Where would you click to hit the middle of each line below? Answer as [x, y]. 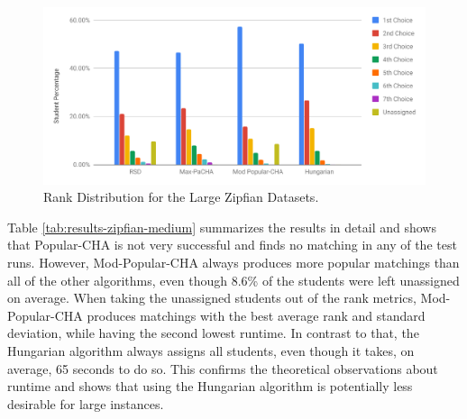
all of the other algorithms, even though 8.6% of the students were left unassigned [233, 280]
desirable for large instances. [86, 403]
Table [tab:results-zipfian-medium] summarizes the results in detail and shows [222, 227]
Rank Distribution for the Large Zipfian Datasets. [181, 197]
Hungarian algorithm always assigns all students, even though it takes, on [211, 351]
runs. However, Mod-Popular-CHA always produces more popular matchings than [233, 263]
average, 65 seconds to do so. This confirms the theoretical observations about [223, 368]
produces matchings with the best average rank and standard [256, 315]
